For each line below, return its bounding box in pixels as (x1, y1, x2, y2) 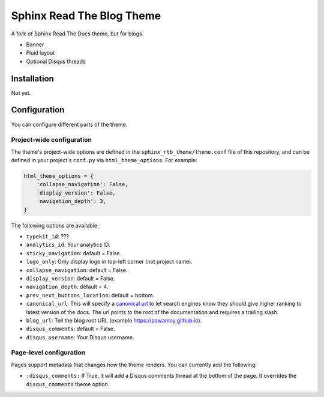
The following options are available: (11, 222, 99, 229)
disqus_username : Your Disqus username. (26, 333, 134, 341)
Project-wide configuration (11, 136, 92, 144)
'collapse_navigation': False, (36, 181, 128, 188)
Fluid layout (26, 49, 55, 56)
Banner (26, 41, 44, 48)
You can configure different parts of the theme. (11, 121, 128, 128)
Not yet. (11, 89, 31, 96)
